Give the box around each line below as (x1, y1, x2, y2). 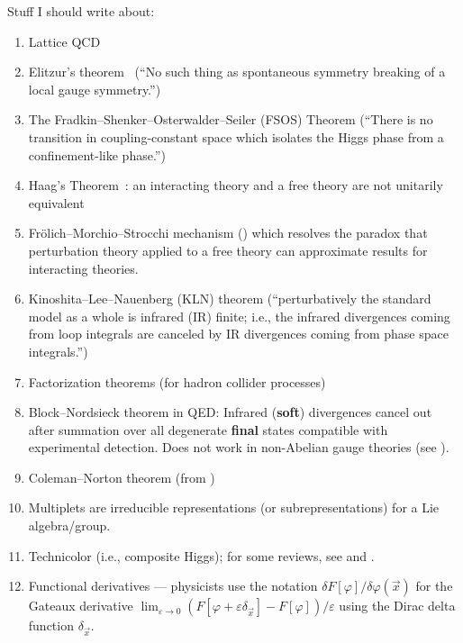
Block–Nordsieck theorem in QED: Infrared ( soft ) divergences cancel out (28, 403, 432, 421)
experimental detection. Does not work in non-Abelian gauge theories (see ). (28, 438, 449, 457)
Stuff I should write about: (7, 2, 155, 20)
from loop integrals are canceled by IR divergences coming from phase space (28, 324, 449, 343)
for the (415, 576, 453, 595)
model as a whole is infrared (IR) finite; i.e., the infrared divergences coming (28, 306, 450, 325)
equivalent (28, 193, 85, 212)
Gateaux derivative (28, 596, 133, 615)
